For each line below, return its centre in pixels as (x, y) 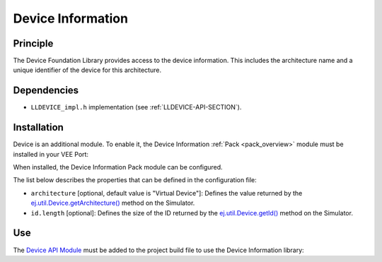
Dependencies (46, 91)
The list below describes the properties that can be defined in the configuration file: (135, 180)
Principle (33, 43)
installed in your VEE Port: (51, 154)
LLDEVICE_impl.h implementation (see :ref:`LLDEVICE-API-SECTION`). (136, 107)
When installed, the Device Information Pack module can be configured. (118, 167)
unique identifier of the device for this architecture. (87, 70)
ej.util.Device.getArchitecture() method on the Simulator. (113, 203)
